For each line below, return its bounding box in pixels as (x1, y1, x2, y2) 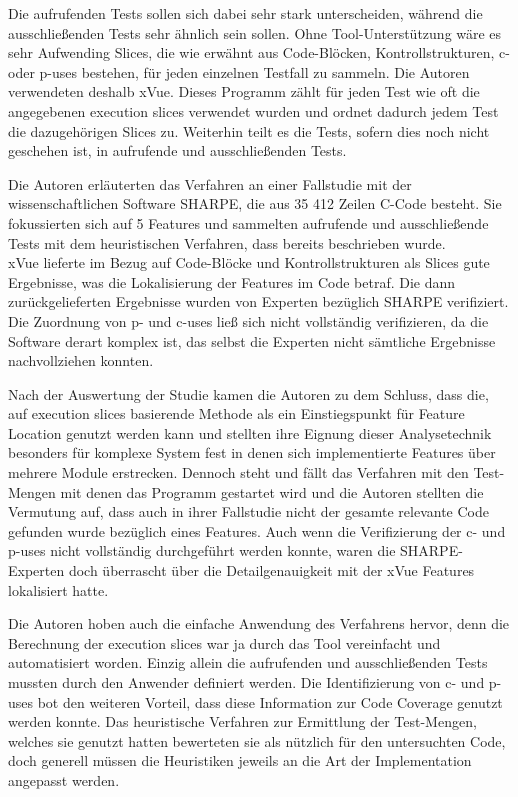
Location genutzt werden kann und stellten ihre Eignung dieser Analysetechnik (8, 422, 492, 443)
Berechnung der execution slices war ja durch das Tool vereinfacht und (8, 632, 441, 653)
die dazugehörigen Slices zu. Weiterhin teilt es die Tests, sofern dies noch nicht (8, 120, 490, 141)
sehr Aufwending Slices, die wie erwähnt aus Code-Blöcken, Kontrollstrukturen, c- (8, 42, 510, 63)
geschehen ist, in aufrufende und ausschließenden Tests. (8, 140, 347, 161)
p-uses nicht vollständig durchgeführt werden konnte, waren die (8, 540, 396, 561)
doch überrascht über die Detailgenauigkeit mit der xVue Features (68, 560, 475, 581)
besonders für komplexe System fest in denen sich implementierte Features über (8, 442, 496, 463)
